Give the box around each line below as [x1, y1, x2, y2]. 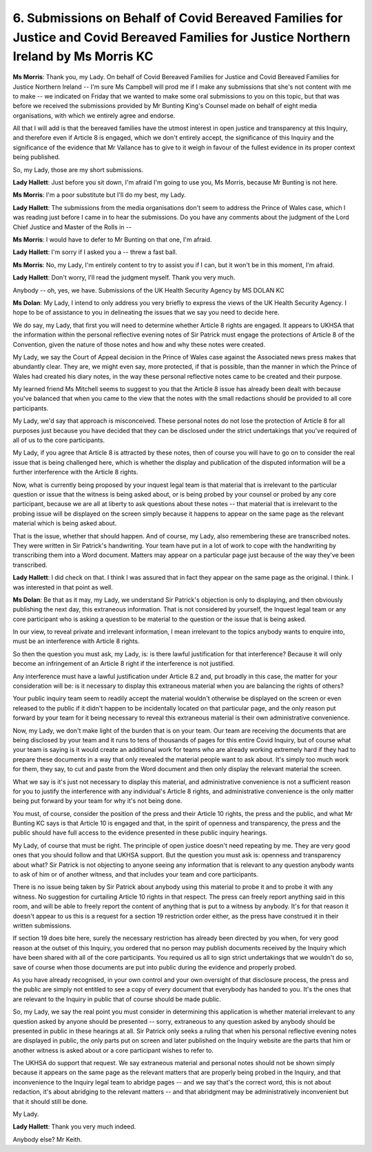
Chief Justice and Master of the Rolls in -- [12, 222, 132, 231]
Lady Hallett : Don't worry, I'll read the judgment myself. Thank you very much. [12, 273, 236, 282]
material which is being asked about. [12, 519, 117, 527]
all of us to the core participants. [12, 436, 105, 444]
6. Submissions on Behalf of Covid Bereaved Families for [12, 10, 343, 25]
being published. [12, 153, 61, 161]
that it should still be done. [12, 1097, 88, 1105]
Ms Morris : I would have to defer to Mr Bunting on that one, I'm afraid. [12, 235, 212, 244]
